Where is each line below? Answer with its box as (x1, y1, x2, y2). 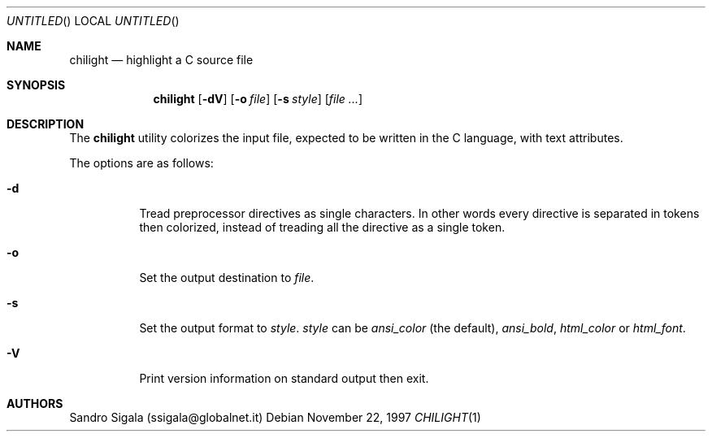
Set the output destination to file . (139, 271, 315, 284)
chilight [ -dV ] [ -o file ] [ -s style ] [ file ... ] (153, 92, 363, 106)
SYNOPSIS (7, 78, 66, 92)
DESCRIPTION (7, 117, 85, 131)
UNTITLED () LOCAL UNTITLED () (7, 14, 180, 28)
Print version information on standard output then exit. (139, 371, 429, 385)
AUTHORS (7, 397, 63, 410)
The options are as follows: (69, 156, 214, 170)
